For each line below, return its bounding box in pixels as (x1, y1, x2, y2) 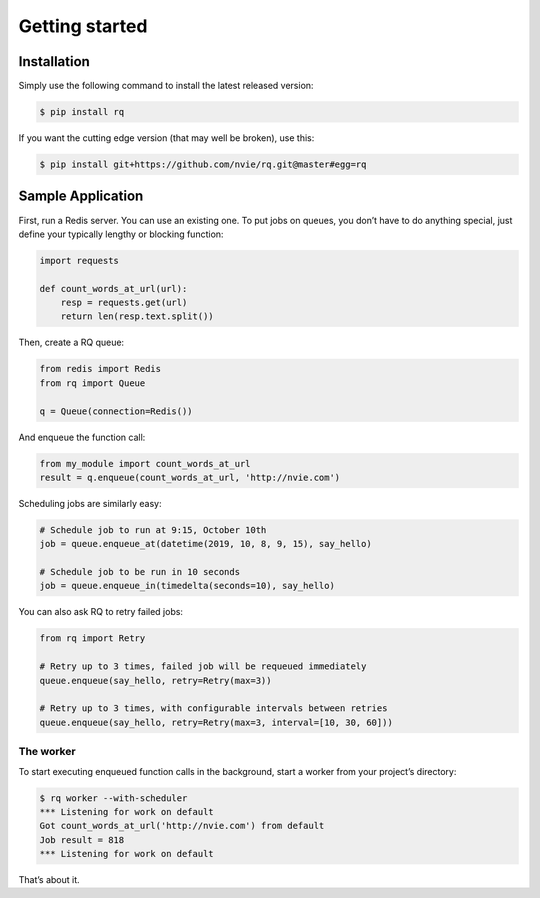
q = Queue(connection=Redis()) (39, 405, 194, 417)
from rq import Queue (39, 377, 146, 389)
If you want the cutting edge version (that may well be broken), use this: (18, 132, 315, 144)
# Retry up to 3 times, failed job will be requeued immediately (39, 661, 367, 672)
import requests (39, 255, 120, 266)
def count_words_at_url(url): (39, 283, 188, 294)
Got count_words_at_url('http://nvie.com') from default (39, 820, 325, 832)
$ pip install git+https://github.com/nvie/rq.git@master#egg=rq (39, 159, 367, 170)
